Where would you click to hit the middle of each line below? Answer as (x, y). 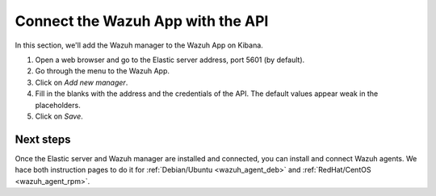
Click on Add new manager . (82, 82)
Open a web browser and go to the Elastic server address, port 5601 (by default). (170, 60)
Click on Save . (59, 116)
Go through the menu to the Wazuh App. (102, 71)
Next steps (43, 139)
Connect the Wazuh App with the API (142, 21)
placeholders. (58, 105)
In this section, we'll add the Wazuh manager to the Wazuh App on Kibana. (139, 45)
